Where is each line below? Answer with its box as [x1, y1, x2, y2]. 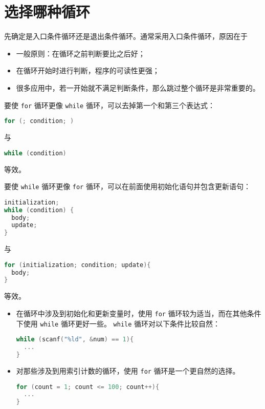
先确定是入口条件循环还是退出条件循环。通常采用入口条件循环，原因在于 [4, 31, 248, 42]
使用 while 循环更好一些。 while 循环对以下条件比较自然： [23, 318, 220, 329]
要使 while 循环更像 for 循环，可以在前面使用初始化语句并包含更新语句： [4, 181, 251, 192]
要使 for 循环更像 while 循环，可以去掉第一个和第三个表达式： [4, 99, 215, 110]
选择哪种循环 [4, 1, 91, 22]
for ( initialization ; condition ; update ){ [4, 261, 151, 269]
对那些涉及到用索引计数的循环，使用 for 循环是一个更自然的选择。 [16, 365, 240, 376]
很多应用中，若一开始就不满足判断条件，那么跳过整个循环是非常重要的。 [16, 82, 260, 93]
